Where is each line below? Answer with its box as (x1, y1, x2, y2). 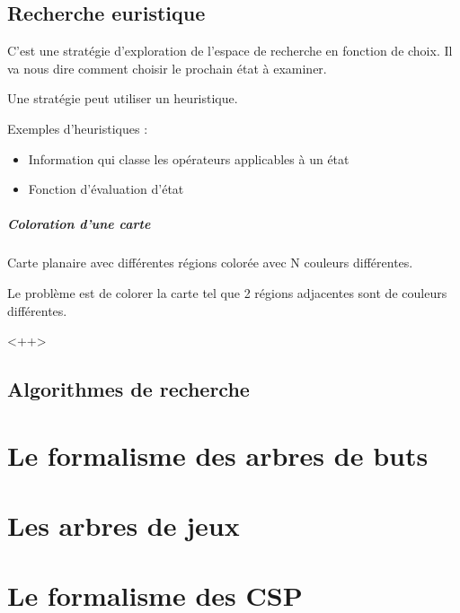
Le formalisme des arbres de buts (7, 436, 429, 473)
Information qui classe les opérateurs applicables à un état (28, 149, 349, 168)
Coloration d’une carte (7, 215, 151, 233)
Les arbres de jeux (7, 507, 240, 544)
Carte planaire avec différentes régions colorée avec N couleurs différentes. (7, 253, 413, 272)
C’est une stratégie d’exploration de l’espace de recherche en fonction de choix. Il (7, 41, 453, 60)
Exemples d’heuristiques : (7, 118, 148, 137)
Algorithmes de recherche (7, 375, 250, 403)
